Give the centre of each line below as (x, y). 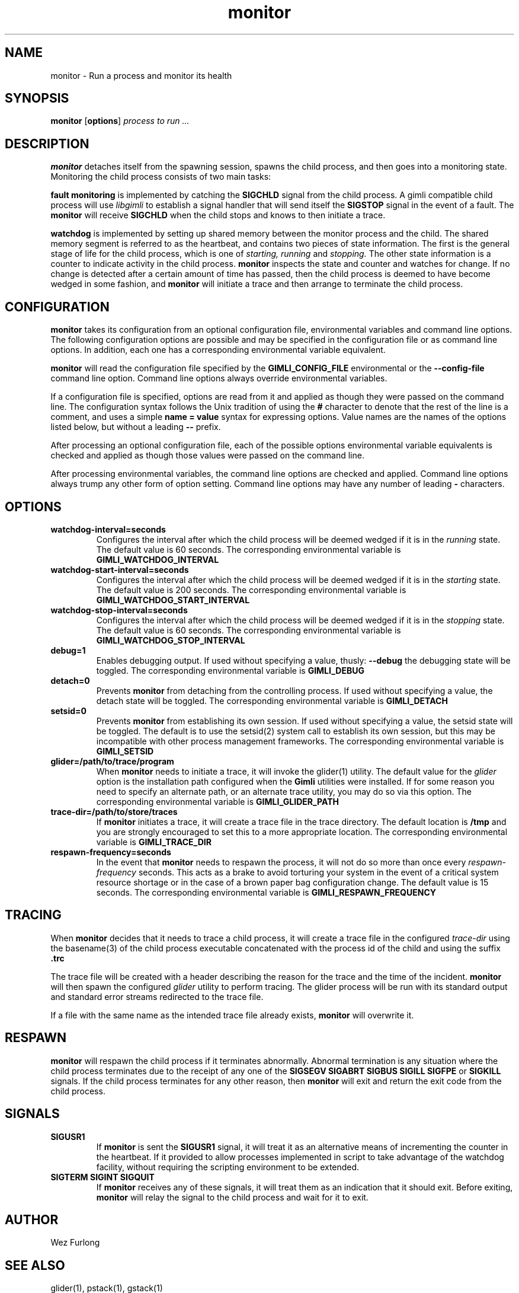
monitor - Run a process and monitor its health (141, 75)
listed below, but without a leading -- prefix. (136, 427)
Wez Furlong (75, 1243)
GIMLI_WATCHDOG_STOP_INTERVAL (171, 640)
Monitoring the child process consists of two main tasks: (161, 177)
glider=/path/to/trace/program (112, 761)
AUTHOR (32, 1219)
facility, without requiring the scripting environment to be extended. (228, 1167)
